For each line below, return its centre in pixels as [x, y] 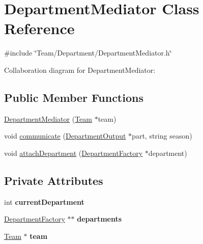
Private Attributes [54, 180]
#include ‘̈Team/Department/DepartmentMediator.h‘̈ [88, 53]
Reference [39, 28]
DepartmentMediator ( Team [48, 118]
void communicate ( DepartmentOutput [65, 136]
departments [99, 219]
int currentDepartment [44, 201]
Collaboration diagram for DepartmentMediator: [80, 70]
